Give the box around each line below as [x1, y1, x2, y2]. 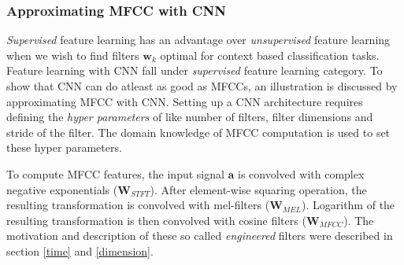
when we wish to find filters [6, 46, 139, 63]
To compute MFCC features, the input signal [6, 165, 224, 182]
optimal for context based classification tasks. [160, 46, 380, 63]
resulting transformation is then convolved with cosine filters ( [6, 212, 306, 228]
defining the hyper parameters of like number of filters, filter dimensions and [6, 109, 373, 125]
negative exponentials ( [6, 181, 118, 197]
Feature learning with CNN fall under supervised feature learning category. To [6, 62, 383, 79]
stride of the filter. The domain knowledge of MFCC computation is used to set [6, 123, 391, 140]
